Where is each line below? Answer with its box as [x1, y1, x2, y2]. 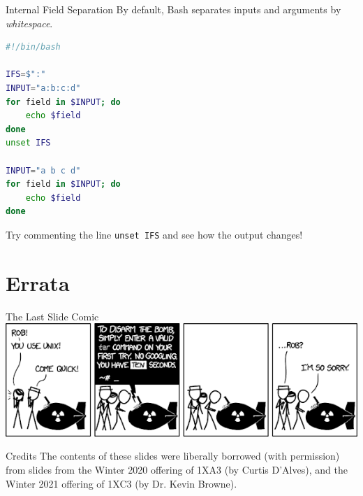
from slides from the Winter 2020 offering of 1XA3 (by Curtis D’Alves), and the [6, 462, 348, 477]
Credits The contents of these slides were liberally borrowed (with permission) [6, 448, 340, 463]
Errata [6, 268, 70, 297]
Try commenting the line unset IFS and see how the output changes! [6, 227, 303, 241]
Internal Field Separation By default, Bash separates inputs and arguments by [6, 2, 341, 16]
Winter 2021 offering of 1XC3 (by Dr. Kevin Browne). [6, 476, 237, 490]
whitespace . [6, 15, 53, 30]
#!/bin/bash [6, 42, 61, 52]
